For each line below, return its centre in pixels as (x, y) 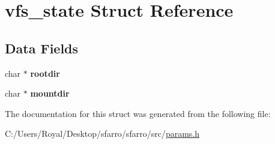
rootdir (45, 73)
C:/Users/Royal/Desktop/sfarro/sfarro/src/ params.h (102, 133)
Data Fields (42, 48)
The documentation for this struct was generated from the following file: (138, 113)
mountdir (50, 93)
